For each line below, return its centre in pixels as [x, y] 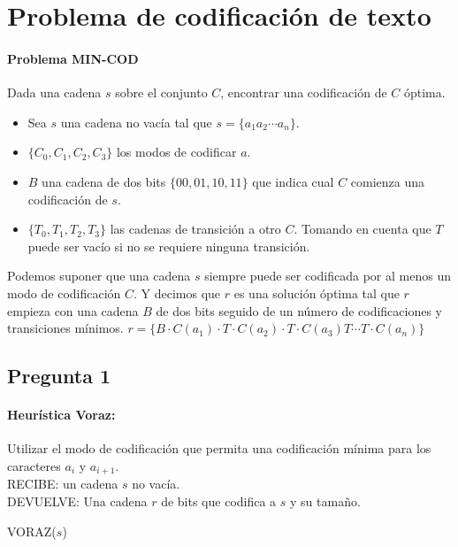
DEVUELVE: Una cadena [77, 501]
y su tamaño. [325, 501]
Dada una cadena [54, 92]
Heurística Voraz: [61, 415]
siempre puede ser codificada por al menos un [328, 276]
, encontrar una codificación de [304, 92]
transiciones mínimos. [65, 328]
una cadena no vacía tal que [136, 122]
